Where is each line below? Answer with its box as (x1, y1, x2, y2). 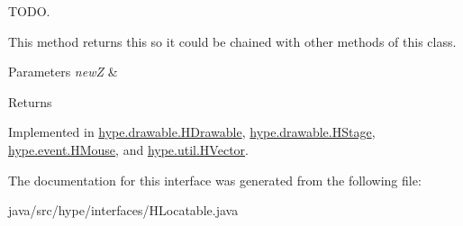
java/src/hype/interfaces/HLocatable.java (8, 201, 239, 220)
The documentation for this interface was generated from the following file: (8, 170, 422, 189)
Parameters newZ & (8, 62, 118, 81)
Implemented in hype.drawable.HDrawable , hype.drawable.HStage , (8, 122, 376, 141)
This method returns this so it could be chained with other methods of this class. (8, 32, 457, 50)
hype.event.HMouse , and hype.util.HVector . (8, 140, 249, 158)
